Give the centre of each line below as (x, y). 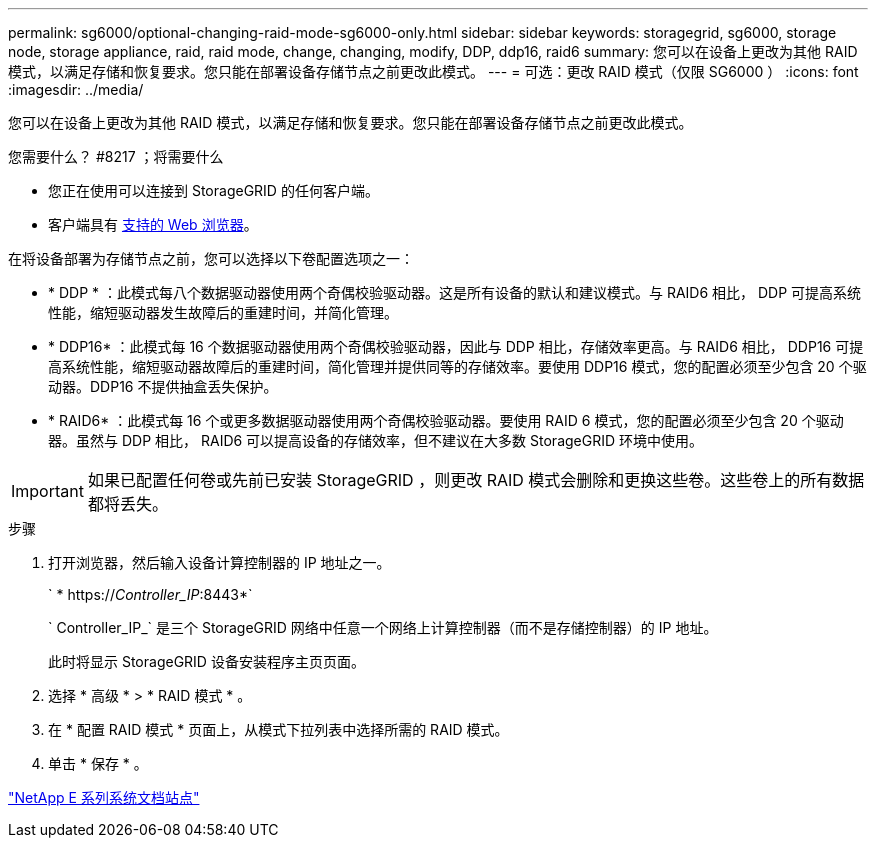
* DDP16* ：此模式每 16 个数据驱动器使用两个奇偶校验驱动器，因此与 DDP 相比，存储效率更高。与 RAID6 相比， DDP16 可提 (456, 346)
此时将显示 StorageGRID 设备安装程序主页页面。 (206, 661)
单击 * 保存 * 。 (98, 763)
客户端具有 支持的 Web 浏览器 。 (153, 224)
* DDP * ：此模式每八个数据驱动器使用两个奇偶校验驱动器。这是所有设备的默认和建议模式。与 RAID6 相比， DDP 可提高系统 (455, 292)
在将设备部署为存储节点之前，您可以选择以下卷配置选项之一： (211, 258)
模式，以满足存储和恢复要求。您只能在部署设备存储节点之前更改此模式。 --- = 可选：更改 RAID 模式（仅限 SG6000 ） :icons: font (433, 71)
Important (47, 491)
